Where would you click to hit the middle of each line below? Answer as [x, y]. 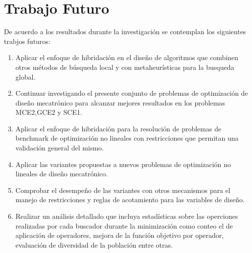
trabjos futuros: [27, 41]
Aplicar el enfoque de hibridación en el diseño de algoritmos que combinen [127, 57]
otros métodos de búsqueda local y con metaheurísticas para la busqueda [125, 67]
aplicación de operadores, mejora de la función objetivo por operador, [120, 235]
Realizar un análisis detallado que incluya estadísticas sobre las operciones [127, 216]
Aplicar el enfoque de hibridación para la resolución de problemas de [118, 128]
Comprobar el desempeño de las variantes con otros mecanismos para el [123, 190]
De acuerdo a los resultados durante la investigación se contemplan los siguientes [125, 32]
